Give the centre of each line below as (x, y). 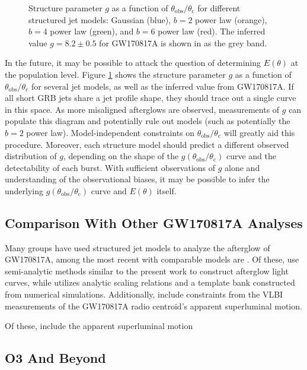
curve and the (251, 156)
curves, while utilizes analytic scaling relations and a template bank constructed (150, 282)
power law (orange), (231, 19)
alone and (242, 167)
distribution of (31, 156)
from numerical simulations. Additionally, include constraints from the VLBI (144, 294)
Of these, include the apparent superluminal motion (99, 326)
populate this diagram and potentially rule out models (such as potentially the (148, 121)
